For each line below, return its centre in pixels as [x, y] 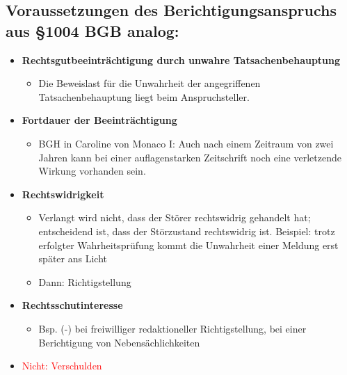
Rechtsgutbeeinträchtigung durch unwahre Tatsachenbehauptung [181, 59]
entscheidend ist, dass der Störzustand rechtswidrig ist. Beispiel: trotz [187, 231]
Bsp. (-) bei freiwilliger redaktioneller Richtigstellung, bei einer [172, 328]
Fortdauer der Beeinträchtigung [99, 120]
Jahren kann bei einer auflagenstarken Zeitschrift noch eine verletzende [190, 157]
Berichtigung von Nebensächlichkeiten [119, 342]
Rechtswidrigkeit [63, 194]
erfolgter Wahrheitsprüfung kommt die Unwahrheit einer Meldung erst [188, 245]
